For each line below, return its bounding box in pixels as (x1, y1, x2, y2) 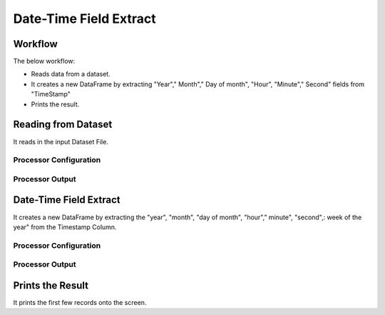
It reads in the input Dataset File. (13, 137, 108, 146)
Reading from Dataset (13, 119, 113, 131)
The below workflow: (13, 57, 76, 66)
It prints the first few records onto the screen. (13, 298, 147, 306)
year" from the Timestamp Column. (13, 222, 117, 231)
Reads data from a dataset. (31, 70, 111, 79)
